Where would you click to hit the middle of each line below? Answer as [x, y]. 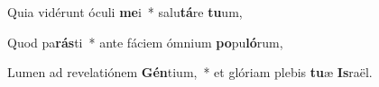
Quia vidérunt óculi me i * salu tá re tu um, [125, 12]
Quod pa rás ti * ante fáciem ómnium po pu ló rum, [145, 42]
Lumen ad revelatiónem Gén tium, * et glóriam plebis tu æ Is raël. [190, 72]
